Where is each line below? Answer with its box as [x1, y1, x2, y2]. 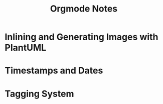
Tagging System [5, 88, 74, 99]
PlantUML [5, 42, 47, 53]
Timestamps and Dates [5, 65, 103, 76]
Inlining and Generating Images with [5, 31, 158, 43]
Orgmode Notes [50, 3, 118, 15]
